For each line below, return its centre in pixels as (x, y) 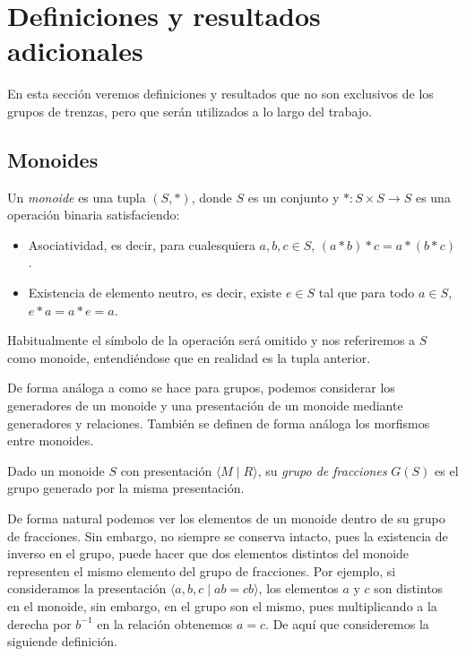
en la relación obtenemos (165, 623)
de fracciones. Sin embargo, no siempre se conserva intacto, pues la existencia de (228, 535)
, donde (211, 197)
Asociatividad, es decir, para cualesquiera (142, 244)
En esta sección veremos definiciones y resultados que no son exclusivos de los (220, 94)
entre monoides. (51, 440)
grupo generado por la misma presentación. (126, 488)
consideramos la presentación (87, 588)
